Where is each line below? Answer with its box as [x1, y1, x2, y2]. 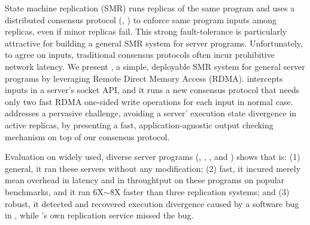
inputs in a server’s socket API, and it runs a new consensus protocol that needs [5, 84, 300, 96]
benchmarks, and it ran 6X [5, 185, 104, 198]
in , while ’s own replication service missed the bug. [5, 209, 194, 221]
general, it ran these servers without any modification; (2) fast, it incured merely [5, 162, 301, 174]
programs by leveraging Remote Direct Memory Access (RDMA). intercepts [5, 72, 283, 84]
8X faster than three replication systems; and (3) [110, 185, 290, 198]
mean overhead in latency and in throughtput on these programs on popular [5, 174, 285, 186]
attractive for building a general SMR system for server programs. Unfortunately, [5, 36, 303, 49]
